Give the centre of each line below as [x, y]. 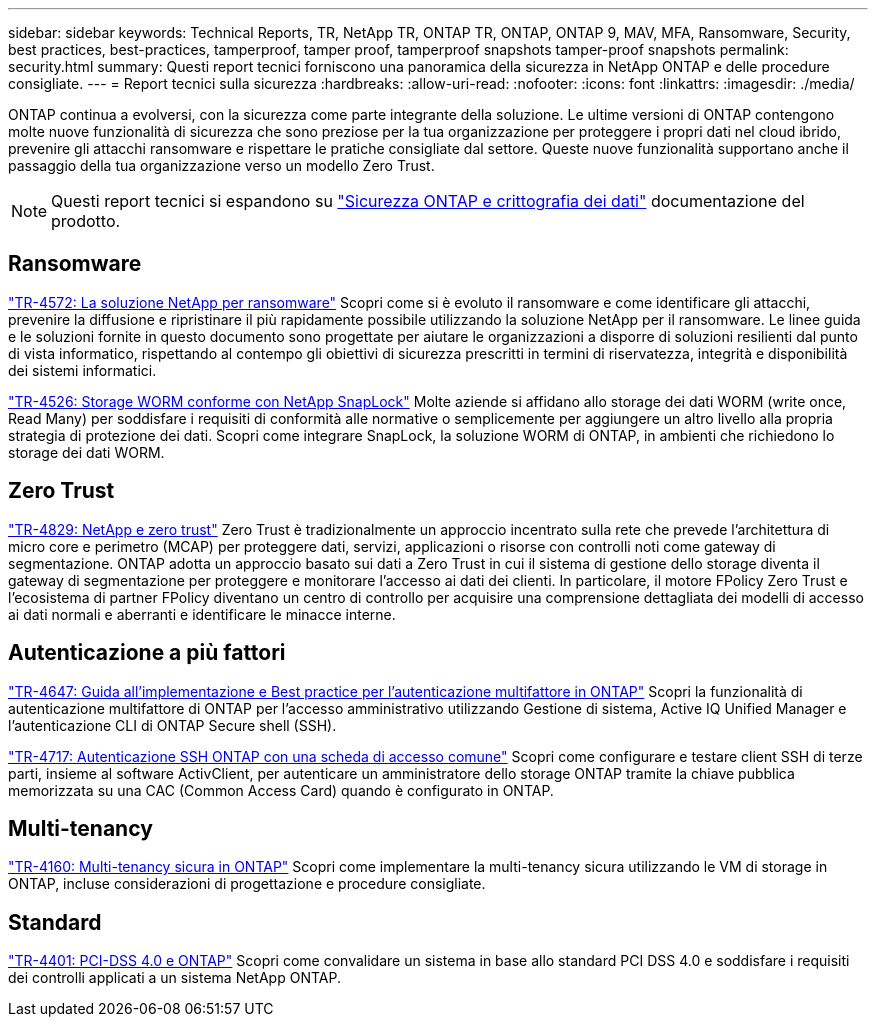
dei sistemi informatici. [82, 370]
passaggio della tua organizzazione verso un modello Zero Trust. [221, 165]
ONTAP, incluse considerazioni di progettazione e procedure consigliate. [247, 884]
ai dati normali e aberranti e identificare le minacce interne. [202, 614]
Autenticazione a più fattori [147, 653]
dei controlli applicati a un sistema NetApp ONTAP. [174, 978]
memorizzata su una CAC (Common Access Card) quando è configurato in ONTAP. [281, 790]
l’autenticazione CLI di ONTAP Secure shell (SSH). [172, 725]
